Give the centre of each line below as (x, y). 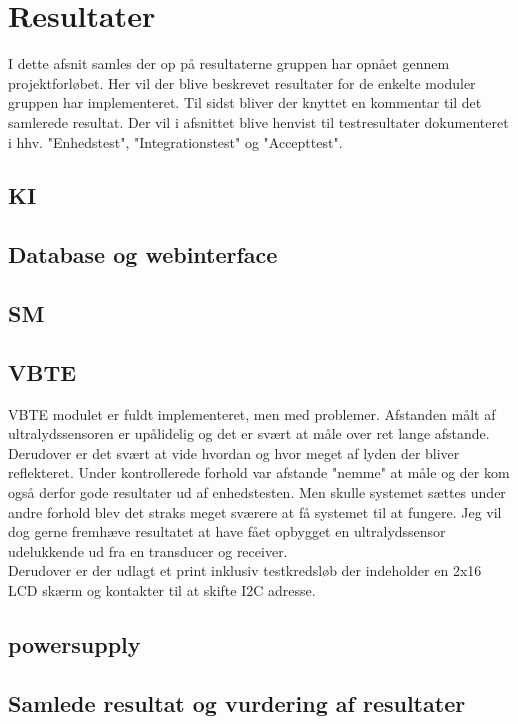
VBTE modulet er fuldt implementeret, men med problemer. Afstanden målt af (252, 413)
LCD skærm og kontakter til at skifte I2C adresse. (162, 589)
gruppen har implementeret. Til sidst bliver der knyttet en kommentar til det (245, 102)
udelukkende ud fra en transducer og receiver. (148, 550)
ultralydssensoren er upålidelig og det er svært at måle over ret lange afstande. (249, 433)
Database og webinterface (143, 254)
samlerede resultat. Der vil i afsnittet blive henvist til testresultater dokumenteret (258, 121)
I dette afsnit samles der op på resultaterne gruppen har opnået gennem (229, 63)
